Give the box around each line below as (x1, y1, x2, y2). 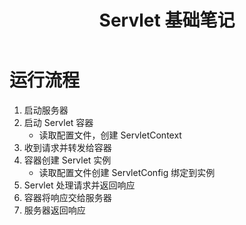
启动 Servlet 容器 (23, 116, 94, 128)
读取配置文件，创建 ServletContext (38, 129, 182, 141)
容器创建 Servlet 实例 (23, 154, 112, 166)
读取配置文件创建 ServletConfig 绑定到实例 (38, 166, 216, 178)
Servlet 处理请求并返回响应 (23, 179, 136, 191)
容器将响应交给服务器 (23, 191, 112, 203)
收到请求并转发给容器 (23, 141, 112, 153)
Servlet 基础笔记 (98, 9, 236, 32)
